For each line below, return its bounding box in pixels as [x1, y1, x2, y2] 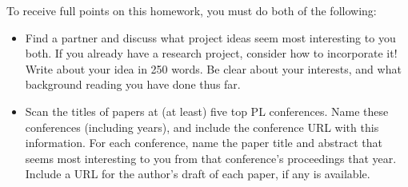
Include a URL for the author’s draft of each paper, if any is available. [25, 165, 370, 182]
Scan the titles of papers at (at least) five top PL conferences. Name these [25, 102, 389, 119]
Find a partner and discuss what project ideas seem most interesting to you [25, 29, 396, 46]
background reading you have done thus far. [25, 76, 241, 93]
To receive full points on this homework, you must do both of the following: [6, 2, 377, 18]
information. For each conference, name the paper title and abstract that [25, 134, 382, 151]
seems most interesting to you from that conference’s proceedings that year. [25, 149, 397, 166]
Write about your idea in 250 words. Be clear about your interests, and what [25, 60, 402, 77]
